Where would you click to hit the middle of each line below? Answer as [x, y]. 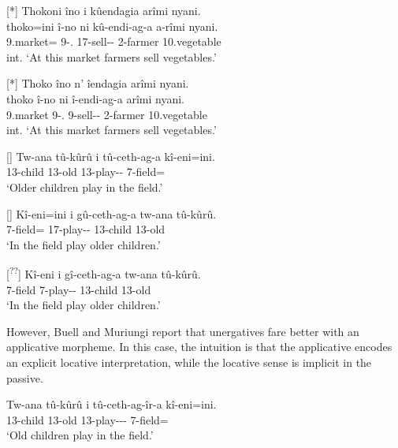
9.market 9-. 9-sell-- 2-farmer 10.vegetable [107, 114]
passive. [25, 377]
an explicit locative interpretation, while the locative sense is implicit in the [189, 362]
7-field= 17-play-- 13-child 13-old [86, 229]
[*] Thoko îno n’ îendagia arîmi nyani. [98, 83]
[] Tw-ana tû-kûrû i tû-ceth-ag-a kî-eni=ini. [111, 156]
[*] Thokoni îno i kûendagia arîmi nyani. [104, 10]
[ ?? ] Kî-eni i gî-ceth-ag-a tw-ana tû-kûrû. [104, 273]
